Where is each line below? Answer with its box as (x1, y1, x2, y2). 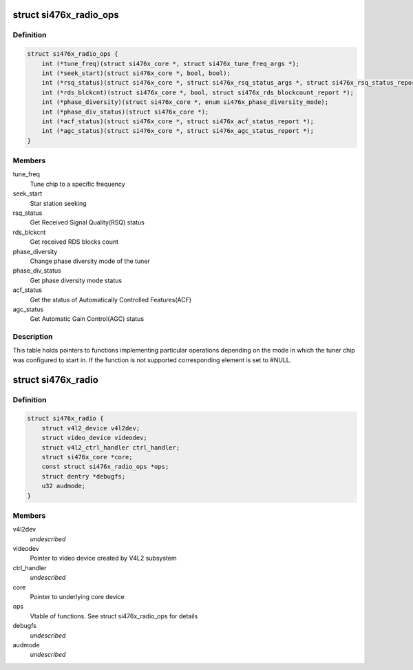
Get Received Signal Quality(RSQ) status (30, 218, 145, 227)
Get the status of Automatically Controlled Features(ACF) (30, 295, 192, 304)
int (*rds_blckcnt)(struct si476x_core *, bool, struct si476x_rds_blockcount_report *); (41, 88, 354, 96)
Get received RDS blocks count (30, 238, 119, 246)
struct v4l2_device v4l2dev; (41, 424, 140, 432)
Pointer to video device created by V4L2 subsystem (30, 554, 177, 563)
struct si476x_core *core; (41, 453, 134, 461)
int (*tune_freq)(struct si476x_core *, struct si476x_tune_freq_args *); (41, 59, 299, 67)
